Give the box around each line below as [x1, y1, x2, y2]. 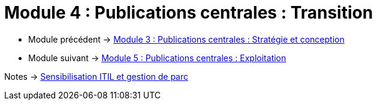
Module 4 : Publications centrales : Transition [4, 2, 373, 23]
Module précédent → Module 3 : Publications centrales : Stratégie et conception [28, 34, 345, 44]
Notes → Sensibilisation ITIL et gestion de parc [4, 71, 189, 82]
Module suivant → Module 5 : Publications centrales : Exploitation [28, 52, 286, 63]
